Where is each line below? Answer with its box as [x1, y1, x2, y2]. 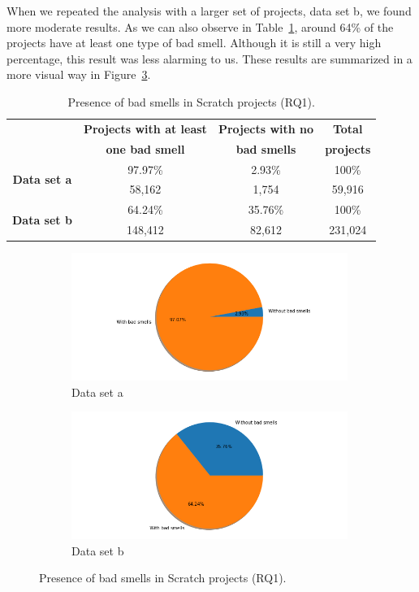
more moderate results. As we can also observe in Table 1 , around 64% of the [6, 18, 394, 35]
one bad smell [106, 140, 185, 157]
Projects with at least [83, 120, 207, 137]
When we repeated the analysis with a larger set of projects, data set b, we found [6, 2, 412, 19]
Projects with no [218, 120, 314, 137]
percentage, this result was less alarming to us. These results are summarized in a [6, 50, 413, 67]
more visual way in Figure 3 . [6, 66, 151, 83]
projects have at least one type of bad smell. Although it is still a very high [6, 34, 382, 51]
